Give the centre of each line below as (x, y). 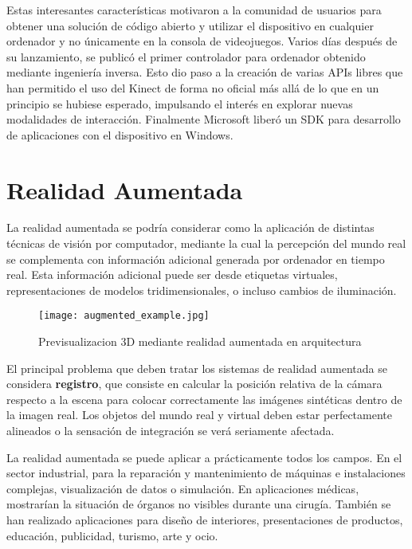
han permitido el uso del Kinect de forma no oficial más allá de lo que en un (193, 87)
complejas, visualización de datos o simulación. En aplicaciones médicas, (183, 488)
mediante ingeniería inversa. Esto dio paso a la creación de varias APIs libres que (205, 72)
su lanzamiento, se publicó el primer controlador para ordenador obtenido (186, 56)
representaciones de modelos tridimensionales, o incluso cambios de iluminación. (202, 290)
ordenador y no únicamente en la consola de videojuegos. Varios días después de (202, 41)
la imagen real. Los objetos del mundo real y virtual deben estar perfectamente (199, 415)
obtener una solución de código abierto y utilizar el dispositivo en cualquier (190, 25)
